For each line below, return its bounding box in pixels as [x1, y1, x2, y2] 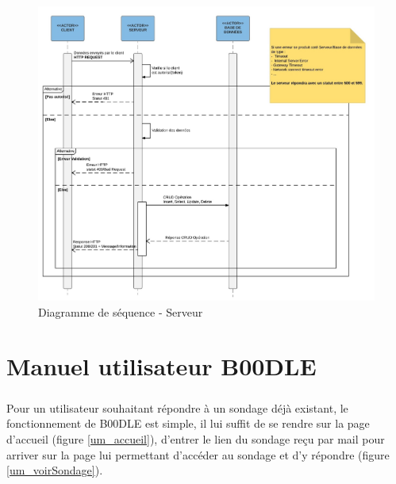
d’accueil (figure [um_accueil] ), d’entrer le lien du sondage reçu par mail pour [6, 431, 385, 448]
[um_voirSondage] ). [6, 462, 103, 478]
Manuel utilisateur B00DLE [6, 350, 317, 382]
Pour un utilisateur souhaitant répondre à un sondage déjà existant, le [6, 399, 348, 416]
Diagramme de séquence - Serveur [38, 303, 203, 320]
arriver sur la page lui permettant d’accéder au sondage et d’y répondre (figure [6, 446, 390, 463]
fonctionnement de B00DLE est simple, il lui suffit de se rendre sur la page [6, 415, 370, 432]
